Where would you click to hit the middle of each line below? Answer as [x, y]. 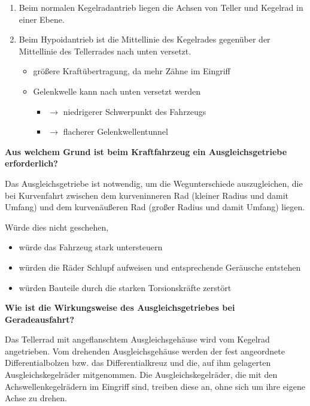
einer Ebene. [42, 19]
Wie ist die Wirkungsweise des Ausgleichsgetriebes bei [120, 307]
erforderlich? [31, 163]
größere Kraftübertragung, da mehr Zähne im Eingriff [132, 71]
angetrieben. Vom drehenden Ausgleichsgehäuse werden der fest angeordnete [145, 351]
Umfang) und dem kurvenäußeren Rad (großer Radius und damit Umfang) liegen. [155, 207]
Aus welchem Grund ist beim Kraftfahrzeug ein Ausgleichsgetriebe [146, 151]
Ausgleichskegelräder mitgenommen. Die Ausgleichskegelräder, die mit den [141, 375]
